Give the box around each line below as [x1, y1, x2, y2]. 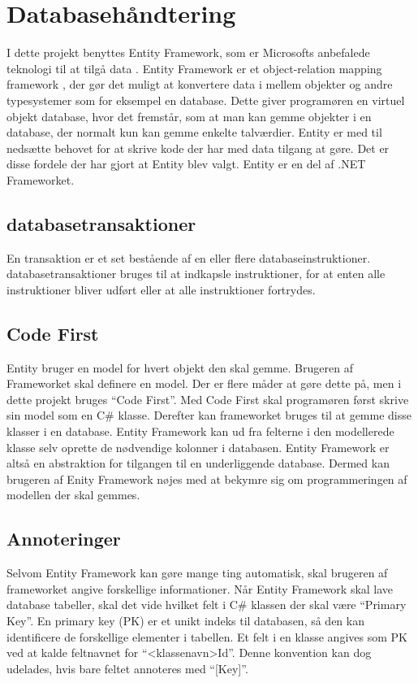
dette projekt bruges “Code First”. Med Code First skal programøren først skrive [6, 390, 409, 407]
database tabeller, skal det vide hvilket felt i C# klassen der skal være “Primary [6, 596, 407, 613]
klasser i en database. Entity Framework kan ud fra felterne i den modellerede [6, 423, 394, 440]
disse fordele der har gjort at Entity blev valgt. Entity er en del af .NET [6, 155, 366, 172]
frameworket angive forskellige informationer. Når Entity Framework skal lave [6, 580, 394, 597]
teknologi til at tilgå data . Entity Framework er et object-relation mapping [6, 59, 382, 76]
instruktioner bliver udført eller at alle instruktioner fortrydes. [6, 281, 316, 298]
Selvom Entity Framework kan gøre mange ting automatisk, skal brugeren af [6, 564, 388, 581]
